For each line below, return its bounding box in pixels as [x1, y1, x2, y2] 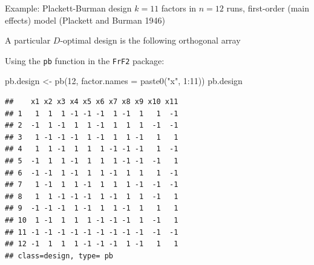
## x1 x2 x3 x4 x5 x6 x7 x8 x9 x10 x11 [5, 97, 178, 106]
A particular [5, 34, 51, 47]
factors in [161, 2, 197, 14]
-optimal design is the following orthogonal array [60, 34, 241, 47]
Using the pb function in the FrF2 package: [5, 54, 165, 67]
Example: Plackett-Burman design [5, 2, 132, 14]
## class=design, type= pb [5, 251, 113, 260]
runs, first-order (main [226, 2, 309, 14]
